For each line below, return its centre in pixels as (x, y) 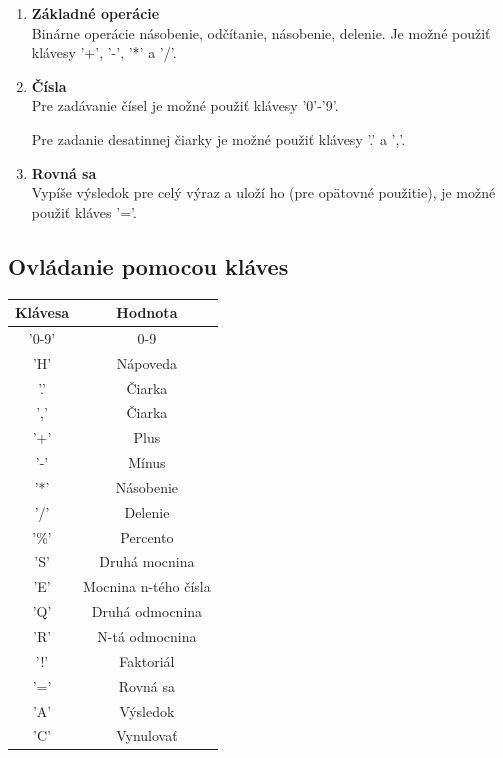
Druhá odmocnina (147, 611)
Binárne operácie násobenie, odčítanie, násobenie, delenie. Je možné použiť (261, 32)
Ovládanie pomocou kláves (148, 265)
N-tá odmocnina (147, 636)
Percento (147, 536)
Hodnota (147, 312)
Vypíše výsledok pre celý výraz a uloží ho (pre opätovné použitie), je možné (263, 192)
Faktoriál (147, 660)
